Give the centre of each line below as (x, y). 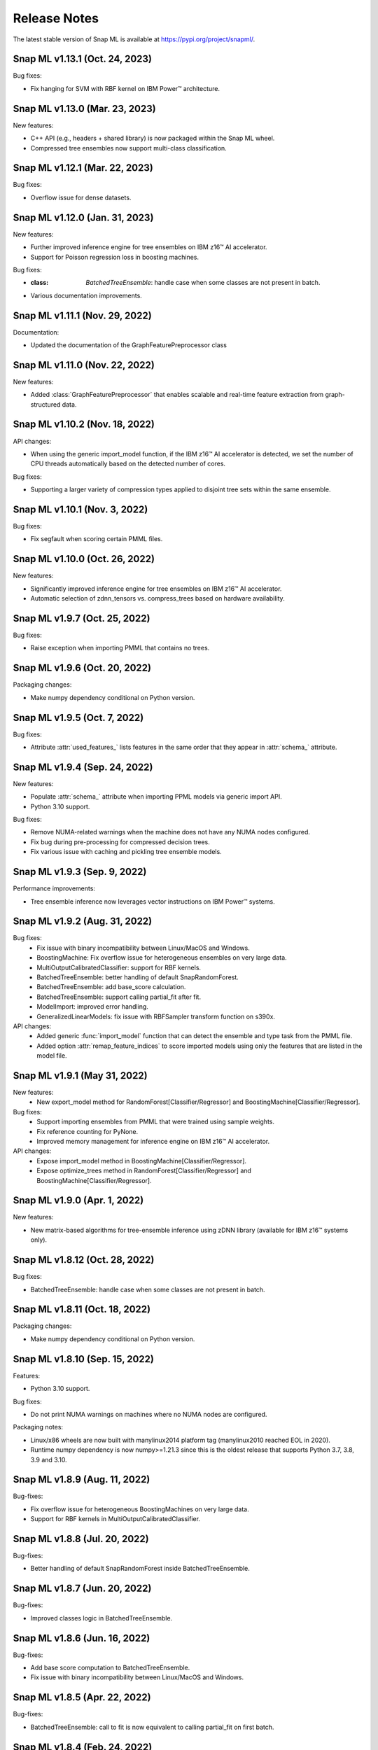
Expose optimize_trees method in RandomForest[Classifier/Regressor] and (144, 1171)
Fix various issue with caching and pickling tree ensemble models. (126, 852)
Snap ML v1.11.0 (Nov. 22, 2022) (84, 365)
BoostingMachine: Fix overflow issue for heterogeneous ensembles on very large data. (162, 958)
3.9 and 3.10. (49, 1459)
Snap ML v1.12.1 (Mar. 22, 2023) (83, 168)
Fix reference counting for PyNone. (87, 1131)
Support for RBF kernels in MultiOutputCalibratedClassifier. (115, 1519)
